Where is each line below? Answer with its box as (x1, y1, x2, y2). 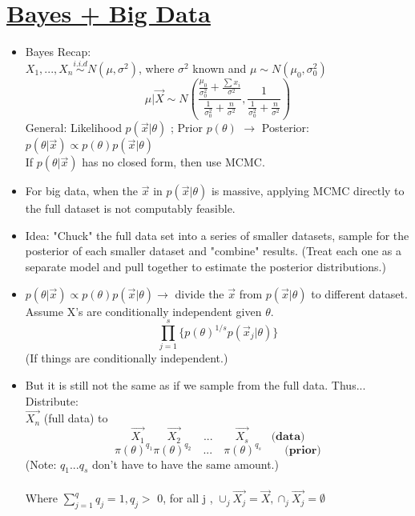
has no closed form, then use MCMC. (82, 154, 265, 170)
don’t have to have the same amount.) (91, 455, 279, 472)
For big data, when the (25, 182, 139, 199)
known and (192, 59, 247, 76)
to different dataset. (311, 285, 408, 302)
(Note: (25, 455, 57, 472)
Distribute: (25, 392, 79, 409)
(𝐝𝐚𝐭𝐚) (271, 431, 305, 443)
